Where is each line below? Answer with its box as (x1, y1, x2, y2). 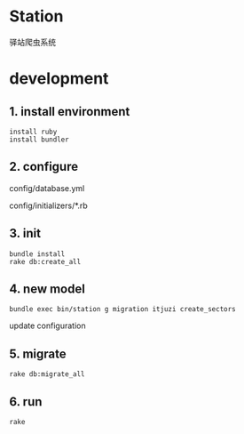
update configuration (9, 320, 86, 331)
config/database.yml (9, 182, 85, 193)
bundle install (9, 249, 66, 259)
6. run (9, 394, 43, 409)
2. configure (9, 159, 78, 174)
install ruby (9, 127, 58, 136)
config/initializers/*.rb (9, 200, 89, 211)
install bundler (9, 135, 69, 144)
